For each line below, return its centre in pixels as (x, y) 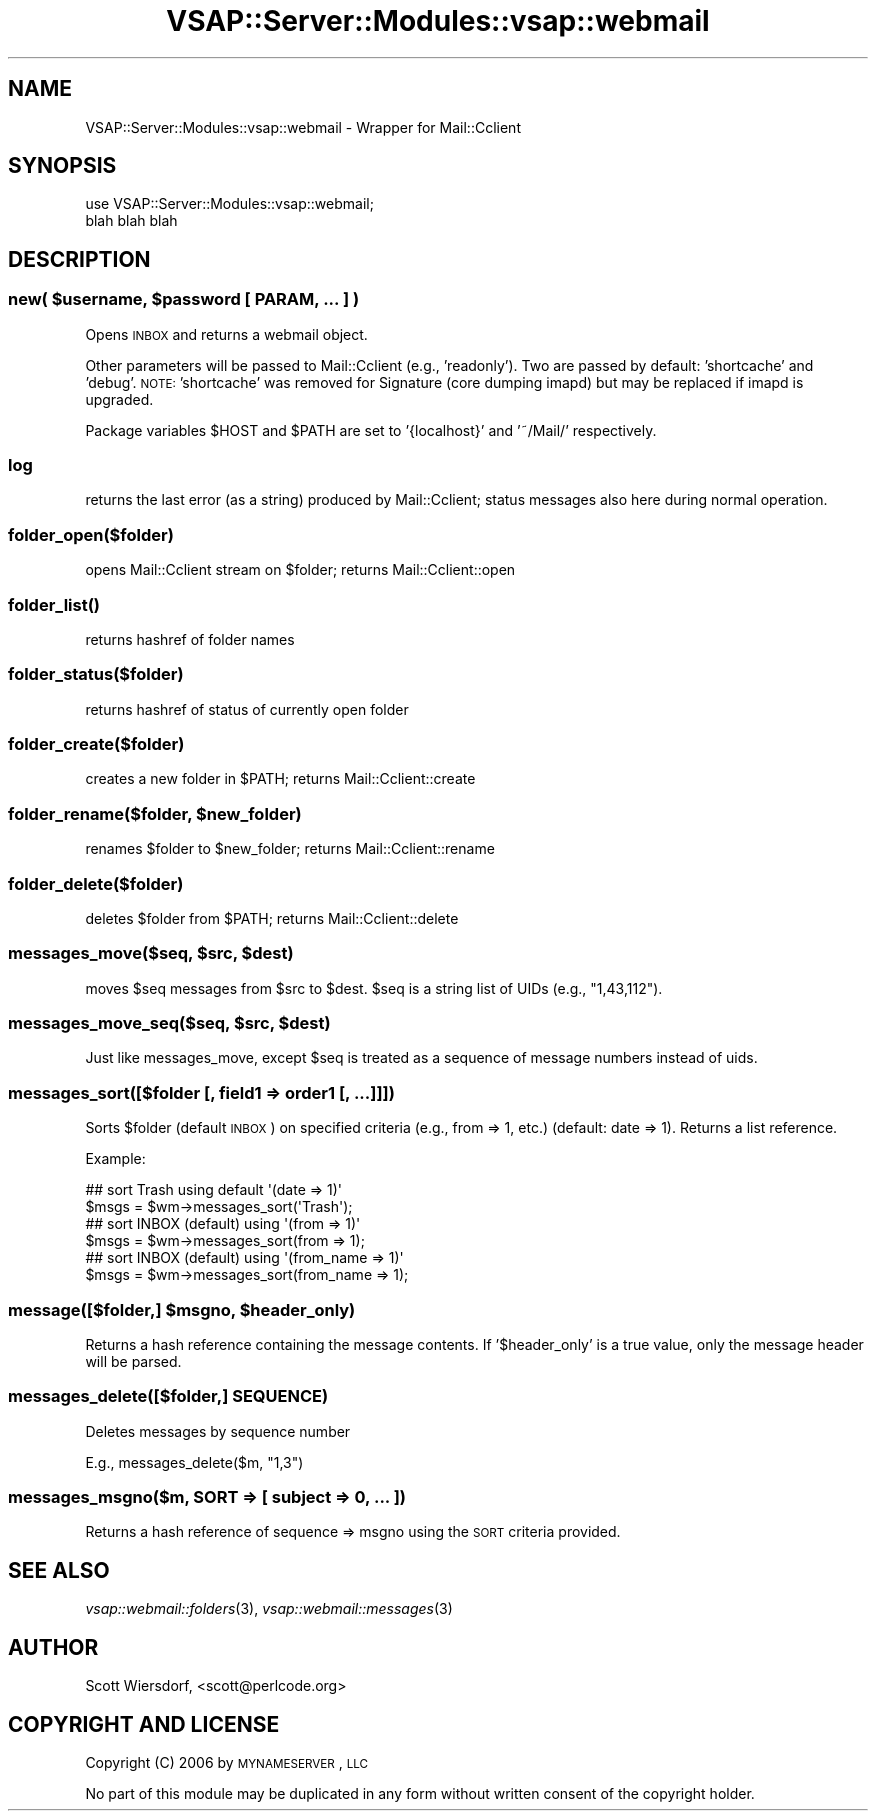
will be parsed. (133, 1361)
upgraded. (119, 399)
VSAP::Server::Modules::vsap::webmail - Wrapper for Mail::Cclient (303, 127)
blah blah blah (131, 221)
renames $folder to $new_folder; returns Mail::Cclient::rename (290, 849)
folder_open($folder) (91, 534)
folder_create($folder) (96, 744)
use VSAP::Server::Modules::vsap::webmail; (229, 204)
